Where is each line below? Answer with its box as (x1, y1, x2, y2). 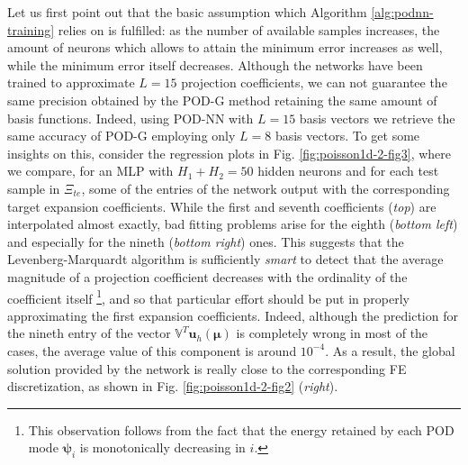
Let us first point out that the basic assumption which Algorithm (7, 3, 367, 21)
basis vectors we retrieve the (299, 108, 455, 127)
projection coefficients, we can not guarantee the (181, 73, 447, 92)
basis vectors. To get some (274, 126, 420, 145)
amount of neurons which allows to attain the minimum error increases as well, (7, 38, 443, 57)
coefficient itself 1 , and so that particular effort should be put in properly (7, 286, 409, 307)
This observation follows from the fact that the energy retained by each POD (28, 420, 454, 439)
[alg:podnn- (371, 3, 434, 21)
